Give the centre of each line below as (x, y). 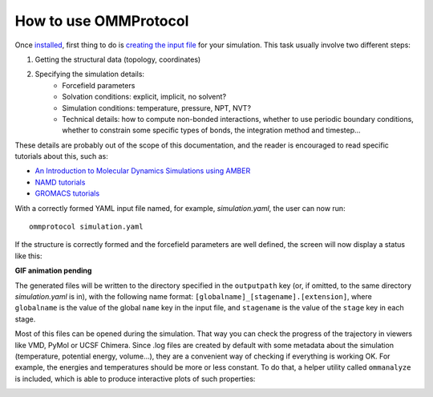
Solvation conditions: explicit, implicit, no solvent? (144, 97)
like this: (28, 256)
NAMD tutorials (60, 182)
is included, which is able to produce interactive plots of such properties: (135, 379)
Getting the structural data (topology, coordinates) (118, 59)
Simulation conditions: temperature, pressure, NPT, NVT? (157, 107)
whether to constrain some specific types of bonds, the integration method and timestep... (211, 130)
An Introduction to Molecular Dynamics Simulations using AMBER (143, 171)
